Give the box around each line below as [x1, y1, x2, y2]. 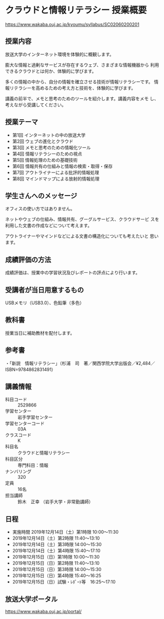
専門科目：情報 [17, 462, 48, 468]
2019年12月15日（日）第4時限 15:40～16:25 [12, 573, 101, 579]
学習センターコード [5, 420, 45, 426]
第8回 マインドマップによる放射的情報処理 [12, 176, 100, 182]
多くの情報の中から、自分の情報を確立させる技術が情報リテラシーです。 [5, 78, 153, 85]
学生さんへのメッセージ [5, 192, 77, 200]
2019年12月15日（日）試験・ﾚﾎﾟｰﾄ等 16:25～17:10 [12, 579, 116, 585]
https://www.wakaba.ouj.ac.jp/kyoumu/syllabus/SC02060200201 [5, 21, 140, 27]
